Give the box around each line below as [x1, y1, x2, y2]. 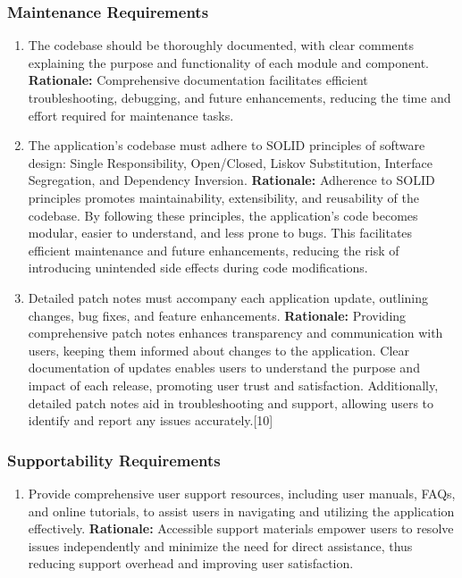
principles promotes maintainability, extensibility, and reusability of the [28, 188, 420, 206]
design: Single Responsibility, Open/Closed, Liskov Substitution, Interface [28, 153, 433, 172]
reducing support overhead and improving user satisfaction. [28, 554, 354, 573]
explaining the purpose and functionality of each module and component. [28, 53, 429, 71]
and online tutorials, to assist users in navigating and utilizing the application [28, 501, 455, 520]
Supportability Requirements [7, 448, 221, 471]
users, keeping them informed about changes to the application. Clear [28, 340, 409, 359]
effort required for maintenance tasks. [28, 105, 234, 124]
